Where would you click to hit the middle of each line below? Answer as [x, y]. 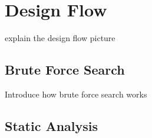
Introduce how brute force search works [76, 94]
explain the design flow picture [60, 38]
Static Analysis [52, 125]
